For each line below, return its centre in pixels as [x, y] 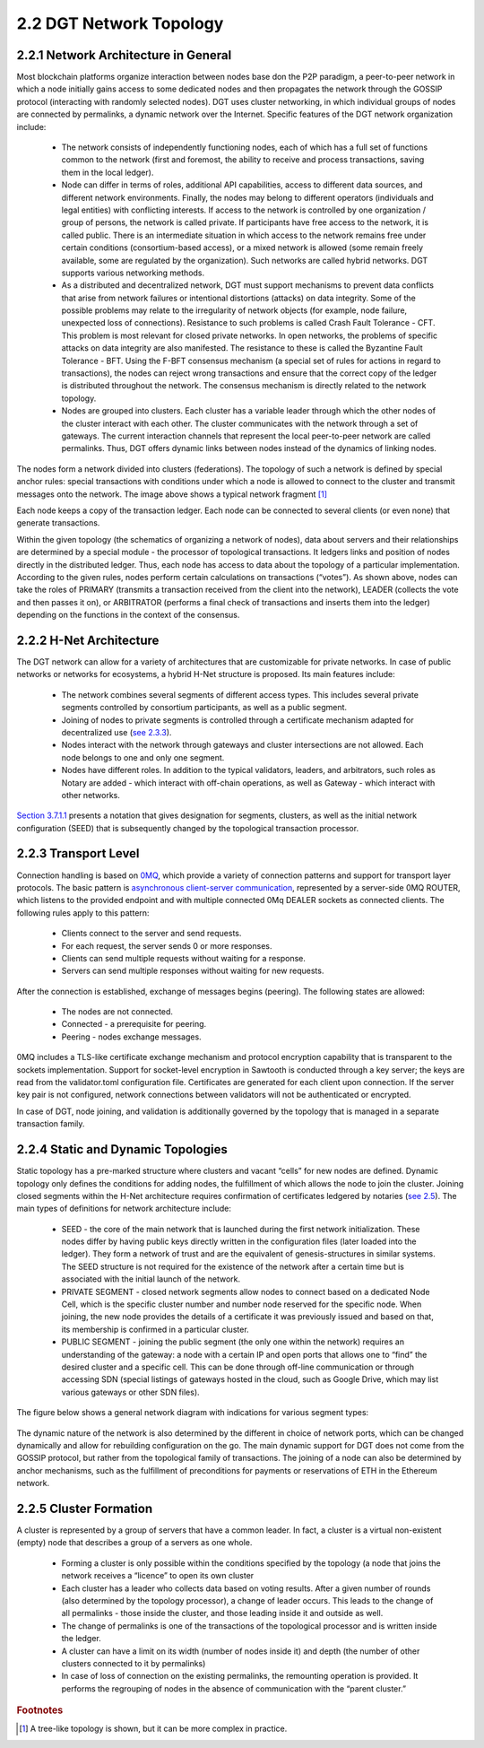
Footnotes [40, 1710]
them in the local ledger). [108, 172]
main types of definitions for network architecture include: [124, 1209]
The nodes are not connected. [117, 1012]
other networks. [91, 795]
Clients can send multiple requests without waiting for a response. [184, 958]
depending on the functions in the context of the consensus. [128, 615]
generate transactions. [58, 523]
